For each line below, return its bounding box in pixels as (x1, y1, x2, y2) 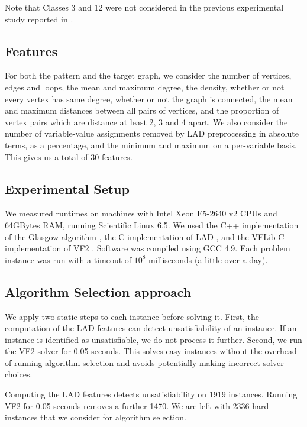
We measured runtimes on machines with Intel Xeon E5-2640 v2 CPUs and (5, 207, 277, 219)
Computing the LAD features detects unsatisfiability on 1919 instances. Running (5, 388, 298, 400)
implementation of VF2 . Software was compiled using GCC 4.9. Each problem (5, 242, 290, 254)
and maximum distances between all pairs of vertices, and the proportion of (5, 104, 279, 117)
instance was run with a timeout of (5, 253, 132, 266)
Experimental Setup (5, 179, 130, 198)
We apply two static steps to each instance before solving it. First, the (5, 310, 260, 322)
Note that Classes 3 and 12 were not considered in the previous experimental (5, 1, 284, 13)
